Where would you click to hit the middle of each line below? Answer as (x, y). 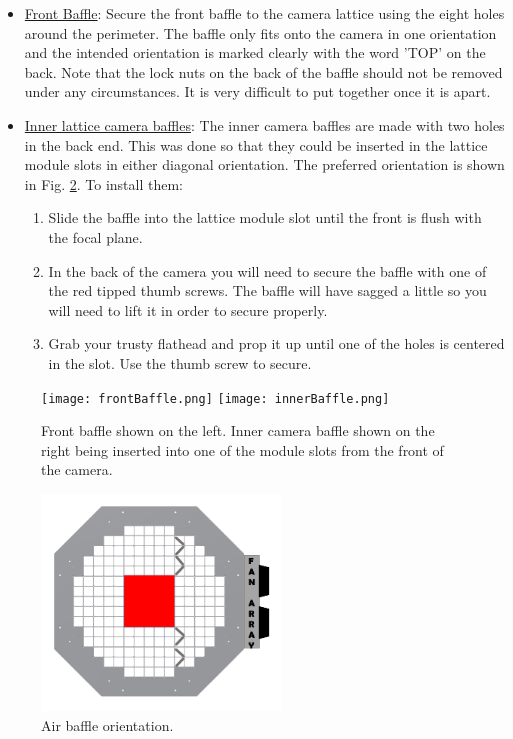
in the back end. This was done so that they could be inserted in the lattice (256, 144)
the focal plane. (95, 236)
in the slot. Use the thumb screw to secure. (180, 362)
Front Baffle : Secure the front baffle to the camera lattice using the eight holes (264, 13)
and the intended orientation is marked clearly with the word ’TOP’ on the (255, 52)
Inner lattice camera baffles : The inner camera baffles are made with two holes (264, 124)
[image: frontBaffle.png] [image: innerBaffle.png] (215, 398)
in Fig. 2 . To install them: (103, 183)
